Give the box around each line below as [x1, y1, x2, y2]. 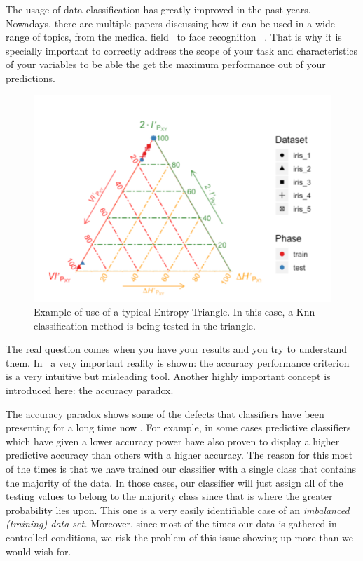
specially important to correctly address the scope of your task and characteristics [6, 43, 358, 58]
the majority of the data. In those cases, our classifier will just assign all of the [6, 475, 343, 489]
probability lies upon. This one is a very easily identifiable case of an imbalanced [6, 502, 350, 517]
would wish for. [6, 543, 71, 558]
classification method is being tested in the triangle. [34, 318, 256, 332]
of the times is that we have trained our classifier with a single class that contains [6, 461, 357, 475]
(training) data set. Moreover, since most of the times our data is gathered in [6, 516, 337, 531]
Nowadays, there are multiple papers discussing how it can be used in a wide [6, 15, 335, 30]
